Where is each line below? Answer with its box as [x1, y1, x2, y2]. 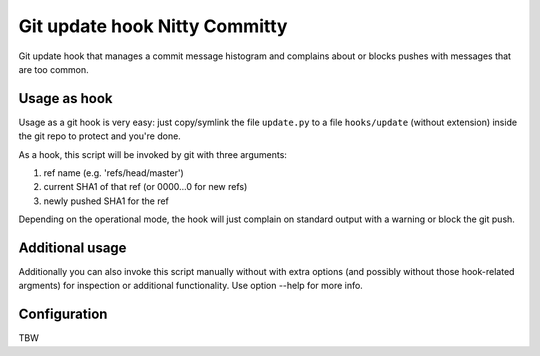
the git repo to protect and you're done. [18, 130, 182, 142]
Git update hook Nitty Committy [18, 15, 288, 37]
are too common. [18, 63, 89, 75]
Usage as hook [18, 90, 114, 107]
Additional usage [18, 240, 127, 256]
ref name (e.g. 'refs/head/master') [43, 167, 184, 179]
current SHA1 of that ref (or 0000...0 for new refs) [43, 181, 248, 193]
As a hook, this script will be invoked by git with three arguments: [18, 148, 287, 160]
